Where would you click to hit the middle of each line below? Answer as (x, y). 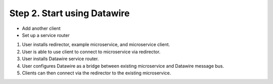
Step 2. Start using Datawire (70, 13)
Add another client (41, 28)
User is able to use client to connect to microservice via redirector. (91, 52)
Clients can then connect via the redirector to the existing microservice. (97, 73)
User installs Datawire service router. (60, 59)
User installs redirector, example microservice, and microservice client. (96, 45)
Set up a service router (46, 35)
